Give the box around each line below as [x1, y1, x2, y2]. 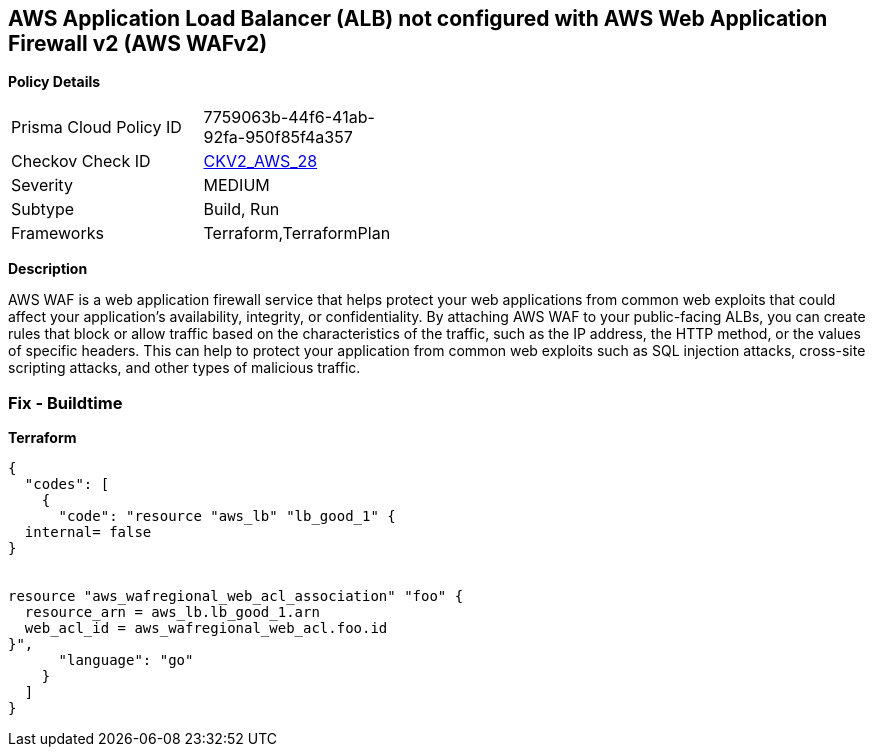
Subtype [11, 199, 75, 220]
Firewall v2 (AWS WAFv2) [8, 31, 268, 56]
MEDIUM [203, 175, 270, 196]
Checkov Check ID [11, 151, 151, 172]
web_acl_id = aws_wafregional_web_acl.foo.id [24, 620, 388, 637]
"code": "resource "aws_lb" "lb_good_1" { [58, 508, 396, 525]
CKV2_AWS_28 [203, 151, 318, 172]
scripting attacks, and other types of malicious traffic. [8, 359, 361, 377]
